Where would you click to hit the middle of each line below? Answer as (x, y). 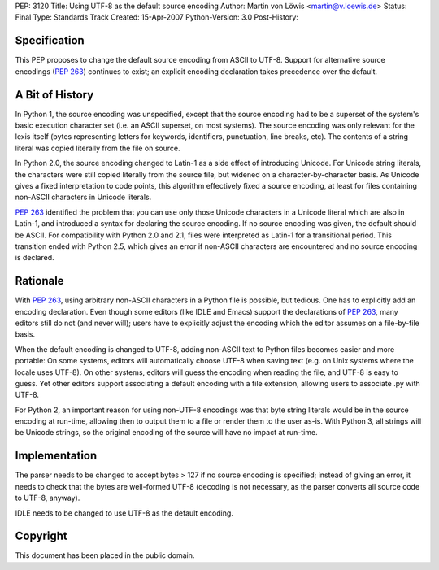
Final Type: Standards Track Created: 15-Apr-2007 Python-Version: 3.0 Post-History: (156, 17)
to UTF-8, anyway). (48, 498)
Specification (50, 41)
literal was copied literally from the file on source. (98, 148)
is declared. (35, 258)
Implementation (56, 456)
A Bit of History (54, 95)
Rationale (39, 281)
